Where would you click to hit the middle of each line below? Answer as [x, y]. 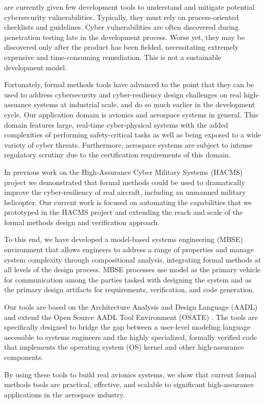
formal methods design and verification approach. [82, 222]
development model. [36, 67]
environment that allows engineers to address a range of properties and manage [129, 249]
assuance [18, 104]
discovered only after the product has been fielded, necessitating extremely [121, 47]
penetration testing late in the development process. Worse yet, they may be [125, 37]
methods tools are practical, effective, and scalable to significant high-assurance [129, 384]
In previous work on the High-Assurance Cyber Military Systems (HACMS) [124, 172]
